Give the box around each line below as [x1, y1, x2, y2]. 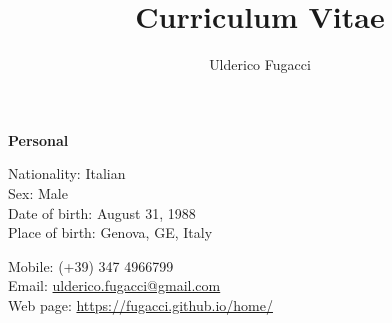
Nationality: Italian [8, 163, 126, 184]
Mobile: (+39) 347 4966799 [8, 255, 174, 276]
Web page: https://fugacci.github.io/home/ [8, 294, 273, 315]
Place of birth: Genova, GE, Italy [8, 222, 213, 243]
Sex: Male [8, 182, 68, 203]
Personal [8, 129, 69, 150]
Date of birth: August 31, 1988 [8, 202, 196, 223]
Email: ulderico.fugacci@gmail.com [8, 275, 221, 296]
